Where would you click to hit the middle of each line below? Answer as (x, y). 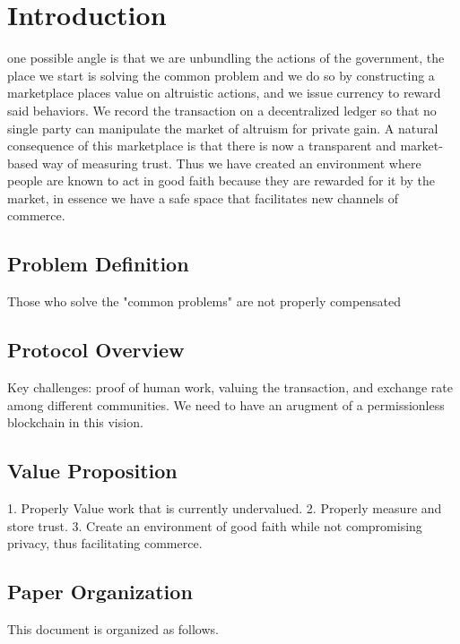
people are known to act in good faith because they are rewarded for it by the (221, 180)
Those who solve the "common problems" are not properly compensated (204, 301)
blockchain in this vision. (75, 422)
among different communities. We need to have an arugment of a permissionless (226, 404)
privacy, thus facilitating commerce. (105, 543)
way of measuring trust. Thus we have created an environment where (231, 163)
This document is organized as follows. (113, 629)
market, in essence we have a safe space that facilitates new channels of (203, 197)
